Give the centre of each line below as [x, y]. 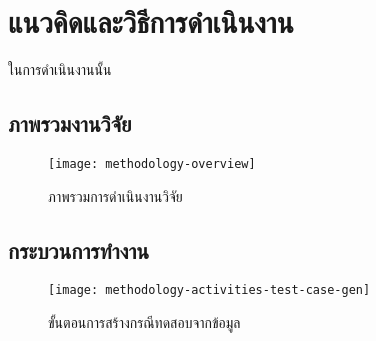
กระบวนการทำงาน [79, 249]
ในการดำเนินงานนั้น [60, 69]
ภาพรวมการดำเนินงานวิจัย [115, 195]
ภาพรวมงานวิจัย [70, 123]
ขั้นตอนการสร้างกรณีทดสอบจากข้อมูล [144, 322]
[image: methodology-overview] [152, 163]
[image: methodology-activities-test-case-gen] [209, 290]
